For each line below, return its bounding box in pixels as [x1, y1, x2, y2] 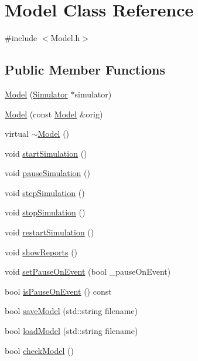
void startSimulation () [5, 147, 87, 159]
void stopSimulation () [5, 206, 86, 218]
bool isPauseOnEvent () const [5, 285, 112, 297]
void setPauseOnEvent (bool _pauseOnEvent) [5, 265, 171, 278]
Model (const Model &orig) [5, 107, 103, 120]
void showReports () [5, 245, 78, 258]
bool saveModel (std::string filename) [5, 305, 138, 317]
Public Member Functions [5, 60, 165, 79]
